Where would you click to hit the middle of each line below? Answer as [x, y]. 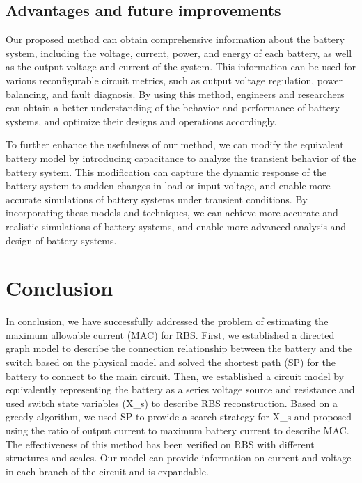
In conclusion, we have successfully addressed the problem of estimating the [167, 321]
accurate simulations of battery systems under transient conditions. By [157, 199]
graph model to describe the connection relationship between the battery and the [179, 348]
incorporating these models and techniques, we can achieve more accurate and [172, 213]
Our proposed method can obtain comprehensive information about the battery [175, 39]
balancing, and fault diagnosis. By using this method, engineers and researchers [175, 94]
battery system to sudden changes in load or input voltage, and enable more [168, 185]
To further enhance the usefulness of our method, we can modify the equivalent [175, 144]
